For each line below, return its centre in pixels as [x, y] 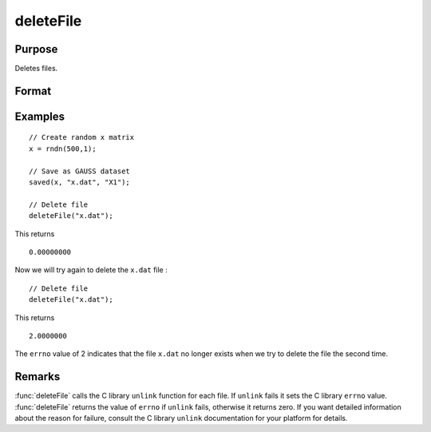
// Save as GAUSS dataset [80, 171]
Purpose [36, 49]
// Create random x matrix [82, 137]
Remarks [38, 377]
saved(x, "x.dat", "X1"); [80, 182]
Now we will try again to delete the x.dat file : [91, 270]
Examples [40, 116]
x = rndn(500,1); [63, 149]
